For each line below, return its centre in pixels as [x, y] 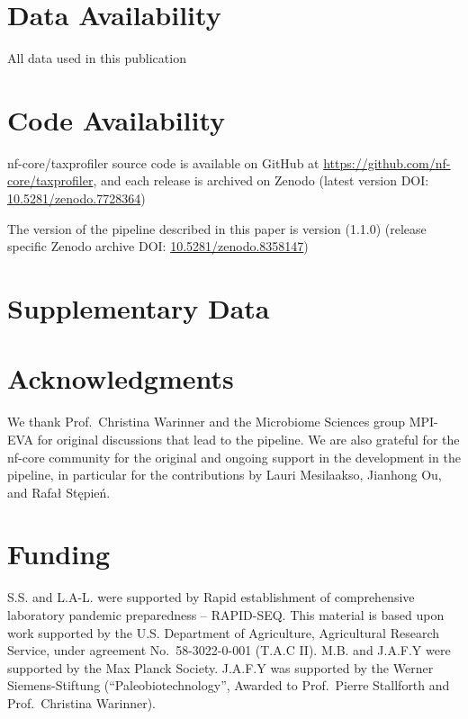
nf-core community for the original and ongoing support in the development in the [234, 457]
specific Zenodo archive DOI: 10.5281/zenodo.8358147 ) [158, 246]
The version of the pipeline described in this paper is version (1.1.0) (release [217, 228]
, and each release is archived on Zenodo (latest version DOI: [261, 180]
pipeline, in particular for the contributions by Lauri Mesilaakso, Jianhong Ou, [225, 475]
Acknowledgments [121, 378]
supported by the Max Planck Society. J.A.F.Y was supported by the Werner [220, 667]
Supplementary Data [139, 308]
